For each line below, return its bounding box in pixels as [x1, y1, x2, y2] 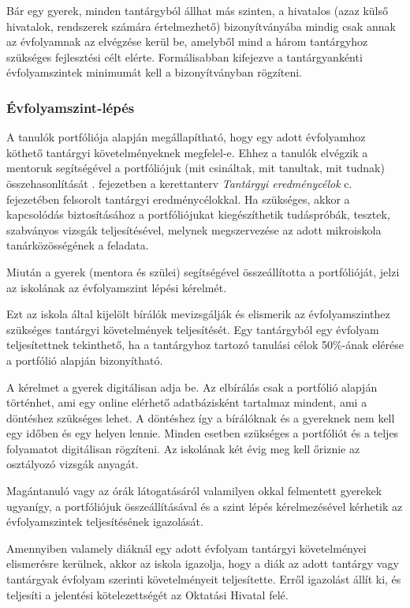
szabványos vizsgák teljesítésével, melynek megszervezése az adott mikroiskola [6, 221, 382, 238]
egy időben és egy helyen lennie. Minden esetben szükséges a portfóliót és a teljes [6, 425, 399, 441]
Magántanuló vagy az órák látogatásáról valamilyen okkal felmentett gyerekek [6, 482, 382, 499]
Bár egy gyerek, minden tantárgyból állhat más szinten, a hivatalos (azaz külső [6, 2, 388, 18]
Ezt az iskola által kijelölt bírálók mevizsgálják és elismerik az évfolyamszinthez [6, 306, 390, 322]
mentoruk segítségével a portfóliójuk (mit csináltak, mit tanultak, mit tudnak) [6, 160, 385, 176]
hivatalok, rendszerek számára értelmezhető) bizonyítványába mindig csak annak [6, 17, 396, 34]
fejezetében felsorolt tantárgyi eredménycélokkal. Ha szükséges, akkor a [6, 190, 350, 207]
